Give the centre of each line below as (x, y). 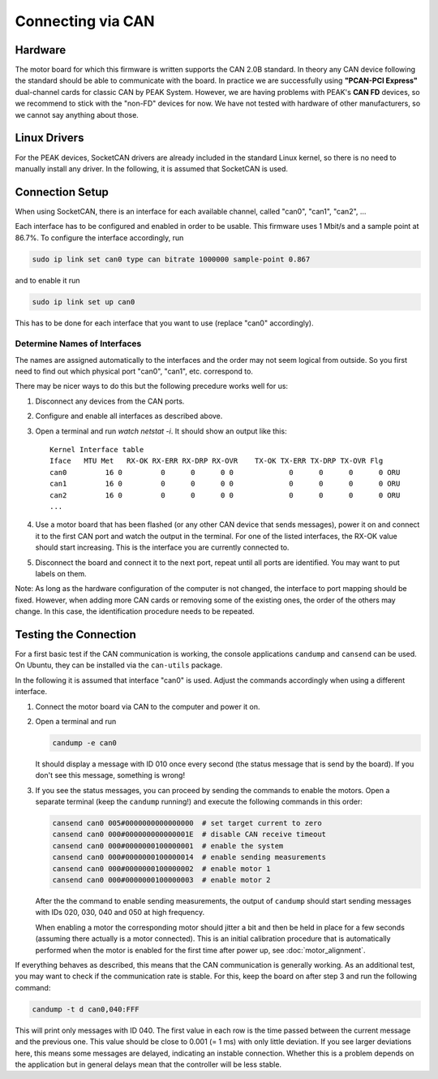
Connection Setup (62, 192)
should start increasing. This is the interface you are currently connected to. (162, 547)
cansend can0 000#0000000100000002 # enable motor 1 (161, 868)
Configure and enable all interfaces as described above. (129, 416)
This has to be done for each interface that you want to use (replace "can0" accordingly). (164, 323)
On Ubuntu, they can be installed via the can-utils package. (119, 665)
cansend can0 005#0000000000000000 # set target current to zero (187, 823)
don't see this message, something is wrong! (110, 775)
